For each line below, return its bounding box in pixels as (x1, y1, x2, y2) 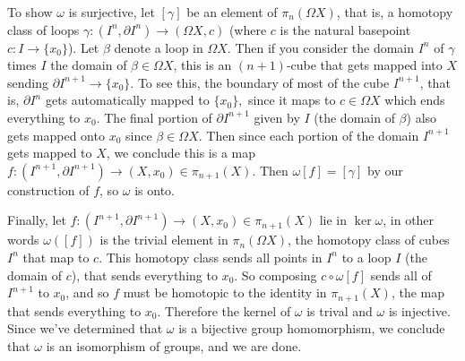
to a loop (341, 247, 392, 266)
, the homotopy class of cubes (287, 230, 450, 249)
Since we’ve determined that (7, 319, 163, 338)
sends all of (370, 265, 432, 284)
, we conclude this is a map (106, 143, 256, 162)
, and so (65, 283, 109, 302)
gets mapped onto (7, 125, 105, 144)
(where (228, 20, 267, 39)
